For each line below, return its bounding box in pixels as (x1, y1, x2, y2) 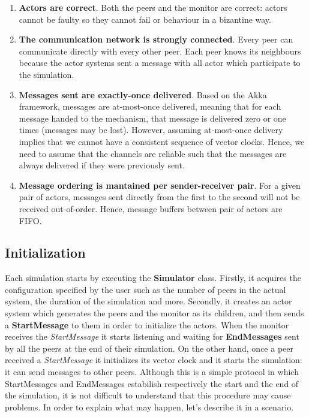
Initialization (5, 243, 86, 262)
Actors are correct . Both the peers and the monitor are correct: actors (19, 1, 287, 13)
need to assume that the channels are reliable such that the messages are (19, 147, 287, 159)
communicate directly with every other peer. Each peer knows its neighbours (19, 44, 301, 57)
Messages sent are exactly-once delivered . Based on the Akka (19, 88, 267, 101)
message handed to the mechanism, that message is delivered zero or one (19, 111, 286, 124)
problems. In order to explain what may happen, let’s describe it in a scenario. (5, 400, 294, 413)
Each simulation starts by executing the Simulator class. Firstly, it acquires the (5, 271, 301, 284)
